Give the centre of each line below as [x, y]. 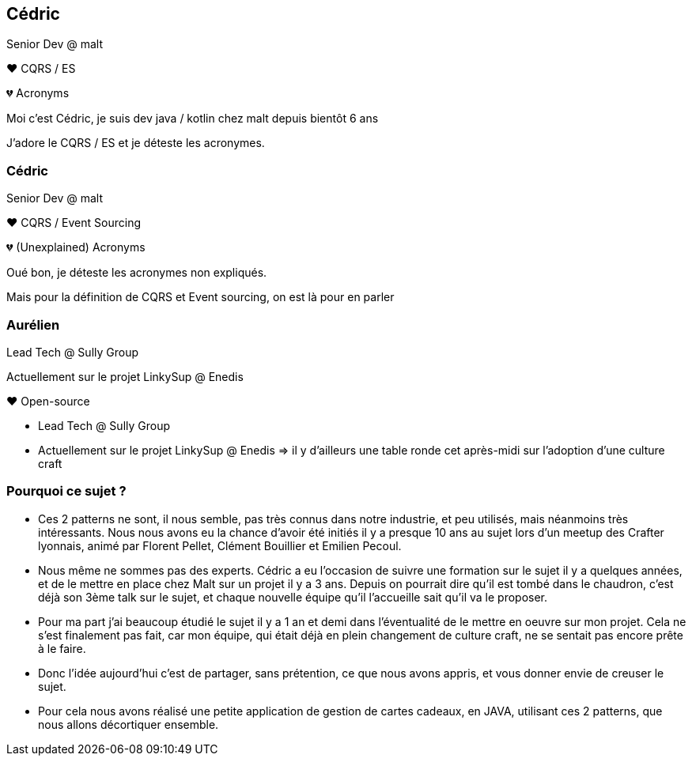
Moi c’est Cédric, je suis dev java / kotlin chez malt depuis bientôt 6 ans [193, 119]
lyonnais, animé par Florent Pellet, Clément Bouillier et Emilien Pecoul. [220, 545]
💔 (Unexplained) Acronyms [76, 247]
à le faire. [62, 648]
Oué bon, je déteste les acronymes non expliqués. [137, 273]
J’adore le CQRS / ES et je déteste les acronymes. [136, 143]
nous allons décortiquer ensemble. [129, 724]
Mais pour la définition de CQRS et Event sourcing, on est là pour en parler [200, 297]
